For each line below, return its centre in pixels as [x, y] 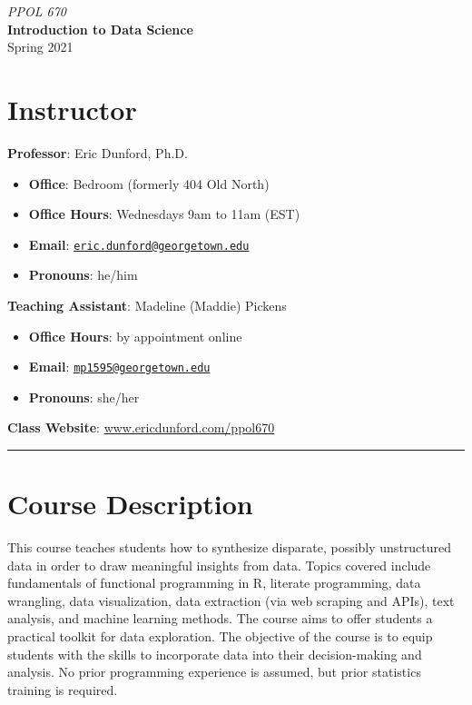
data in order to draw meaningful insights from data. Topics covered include [219, 565]
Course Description [130, 504]
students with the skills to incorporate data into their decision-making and [215, 654]
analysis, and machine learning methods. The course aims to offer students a [220, 618]
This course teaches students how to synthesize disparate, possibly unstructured [230, 547]
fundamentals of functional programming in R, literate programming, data [214, 583]
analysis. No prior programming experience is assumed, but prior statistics [214, 672]
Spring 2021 [40, 47]
